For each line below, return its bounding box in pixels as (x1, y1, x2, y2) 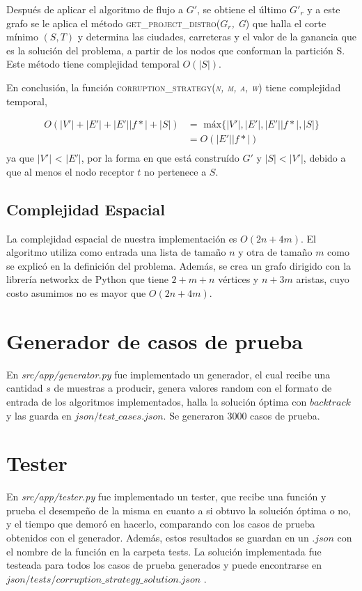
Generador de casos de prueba (6, 326, 303, 355)
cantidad (6, 381, 43, 395)
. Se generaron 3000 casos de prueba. (163, 408, 320, 422)
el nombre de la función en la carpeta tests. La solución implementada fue (6, 544, 322, 558)
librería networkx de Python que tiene (6, 272, 168, 286)
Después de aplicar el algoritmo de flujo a (6, 2, 183, 16)
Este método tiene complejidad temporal (6, 56, 180, 71)
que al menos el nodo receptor (6, 164, 134, 178)
